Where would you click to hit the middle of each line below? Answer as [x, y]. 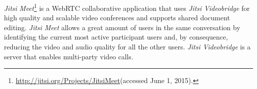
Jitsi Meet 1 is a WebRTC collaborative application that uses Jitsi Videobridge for [127, 7]
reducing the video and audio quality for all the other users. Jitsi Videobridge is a [127, 47]
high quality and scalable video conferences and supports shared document [117, 18]
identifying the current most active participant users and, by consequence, [116, 37]
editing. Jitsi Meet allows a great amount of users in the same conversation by [122, 27]
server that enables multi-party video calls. [69, 56]
